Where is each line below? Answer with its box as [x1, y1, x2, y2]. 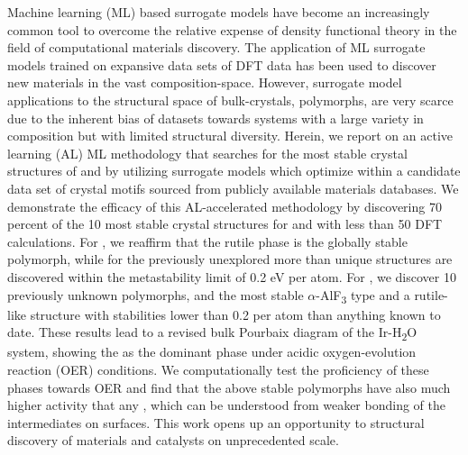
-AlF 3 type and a [316, 285, 410, 306]
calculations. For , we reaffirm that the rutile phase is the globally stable [7, 232, 408, 250]
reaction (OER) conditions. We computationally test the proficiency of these [7, 359, 429, 378]
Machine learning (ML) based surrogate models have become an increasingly [7, 3, 430, 21]
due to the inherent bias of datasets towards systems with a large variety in [7, 108, 424, 127]
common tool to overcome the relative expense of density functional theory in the [7, 20, 457, 39]
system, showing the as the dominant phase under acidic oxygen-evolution [7, 342, 417, 361]
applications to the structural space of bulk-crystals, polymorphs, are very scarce [7, 90, 454, 109]
